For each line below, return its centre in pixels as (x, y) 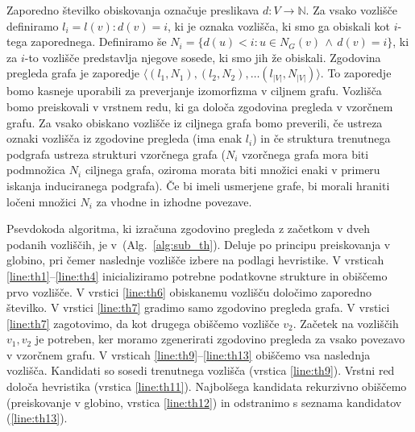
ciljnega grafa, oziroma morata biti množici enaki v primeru (232, 170)
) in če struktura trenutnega (322, 138)
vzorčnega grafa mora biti (305, 154)
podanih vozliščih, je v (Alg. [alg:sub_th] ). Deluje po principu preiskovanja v (199, 244)
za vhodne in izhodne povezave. (174, 201)
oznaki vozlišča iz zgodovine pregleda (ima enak (124, 138)
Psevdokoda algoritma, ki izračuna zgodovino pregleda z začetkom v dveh (189, 228)
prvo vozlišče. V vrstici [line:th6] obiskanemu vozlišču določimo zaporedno (189, 291)
